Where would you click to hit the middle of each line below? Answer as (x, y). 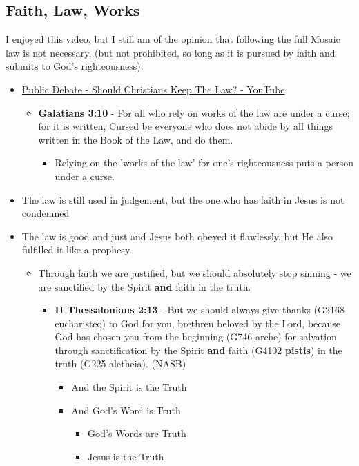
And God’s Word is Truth (126, 410)
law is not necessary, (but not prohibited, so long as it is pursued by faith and (171, 52)
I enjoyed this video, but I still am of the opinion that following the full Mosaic (173, 39)
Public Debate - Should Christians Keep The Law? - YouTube (153, 89)
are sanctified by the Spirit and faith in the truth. (145, 286)
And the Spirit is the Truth (129, 387)
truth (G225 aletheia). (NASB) (120, 363)
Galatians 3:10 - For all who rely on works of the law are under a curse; (194, 112)
